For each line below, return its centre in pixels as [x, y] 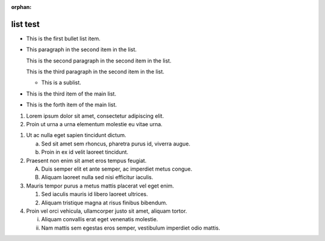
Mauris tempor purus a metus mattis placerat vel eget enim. [100, 186]
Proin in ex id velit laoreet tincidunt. [85, 152]
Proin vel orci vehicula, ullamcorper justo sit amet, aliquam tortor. [107, 211]
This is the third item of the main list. [71, 94]
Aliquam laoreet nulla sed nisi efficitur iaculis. [97, 177]
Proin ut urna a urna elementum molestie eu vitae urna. [94, 124]
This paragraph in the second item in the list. [82, 50]
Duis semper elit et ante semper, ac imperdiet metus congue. [117, 169]
